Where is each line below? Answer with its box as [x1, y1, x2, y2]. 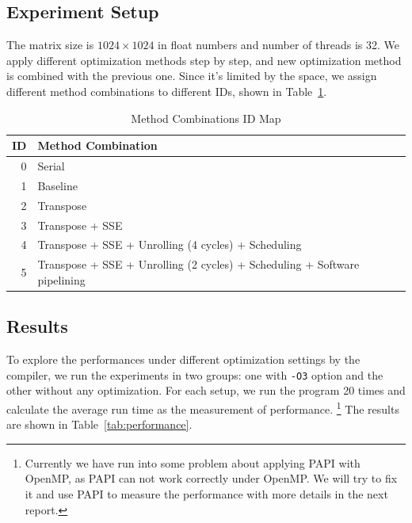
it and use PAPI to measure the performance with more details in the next [25, 486, 388, 502]
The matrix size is [6, 36, 94, 53]
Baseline [37, 177, 78, 193]
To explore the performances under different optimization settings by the [6, 351, 360, 368]
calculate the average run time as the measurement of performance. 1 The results [6, 398, 399, 417]
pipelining [37, 271, 86, 288]
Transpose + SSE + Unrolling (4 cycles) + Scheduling [37, 236, 302, 253]
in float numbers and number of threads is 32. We [158, 36, 399, 53]
